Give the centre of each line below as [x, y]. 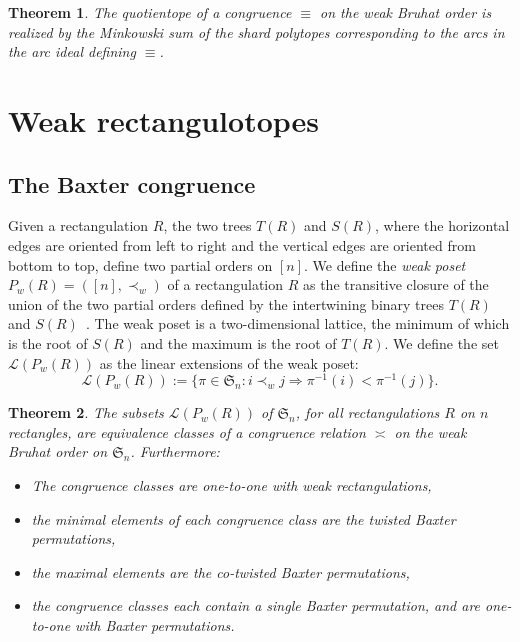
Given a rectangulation [78, 225]
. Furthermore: [175, 451]
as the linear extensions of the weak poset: [229, 362]
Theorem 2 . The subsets [86, 412]
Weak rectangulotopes [164, 119]
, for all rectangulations [367, 412]
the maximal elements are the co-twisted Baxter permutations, [220, 571]
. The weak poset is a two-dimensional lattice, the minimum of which [297, 323]
